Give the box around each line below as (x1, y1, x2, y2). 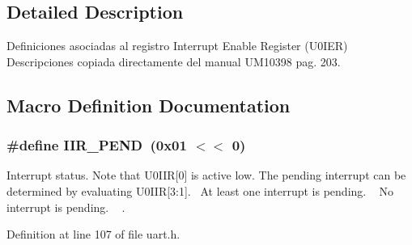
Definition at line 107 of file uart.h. (6, 226, 181, 243)
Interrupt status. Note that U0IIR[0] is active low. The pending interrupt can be (6, 167, 406, 184)
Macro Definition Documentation (6, 92, 291, 117)
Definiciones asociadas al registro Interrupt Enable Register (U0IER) (6, 37, 348, 54)
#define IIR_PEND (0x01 (6, 135, 187, 155)
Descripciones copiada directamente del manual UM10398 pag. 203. (6, 53, 341, 70)
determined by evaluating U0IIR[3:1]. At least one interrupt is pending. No (6, 182, 394, 199)
